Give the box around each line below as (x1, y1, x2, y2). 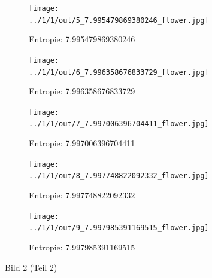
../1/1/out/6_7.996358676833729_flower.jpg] (29, 68, 209, 77)
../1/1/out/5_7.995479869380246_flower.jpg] (29, 16, 209, 25)
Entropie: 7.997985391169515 (29, 240, 135, 253)
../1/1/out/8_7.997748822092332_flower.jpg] (29, 172, 209, 181)
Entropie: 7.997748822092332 (29, 189, 135, 201)
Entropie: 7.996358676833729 (29, 85, 135, 97)
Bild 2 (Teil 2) (5, 261, 57, 273)
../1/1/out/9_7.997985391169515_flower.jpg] (29, 224, 209, 233)
